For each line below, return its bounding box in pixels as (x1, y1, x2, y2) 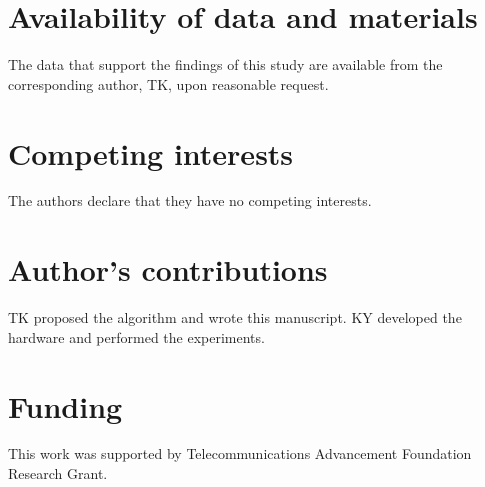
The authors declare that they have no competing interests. (8, 190, 372, 211)
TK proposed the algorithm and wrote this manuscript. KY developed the (8, 307, 462, 328)
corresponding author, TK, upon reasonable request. (8, 73, 329, 94)
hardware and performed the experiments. (8, 326, 265, 347)
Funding (8, 385, 123, 426)
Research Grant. (8, 463, 108, 484)
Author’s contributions (8, 249, 328, 290)
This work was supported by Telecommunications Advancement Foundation (8, 443, 472, 464)
